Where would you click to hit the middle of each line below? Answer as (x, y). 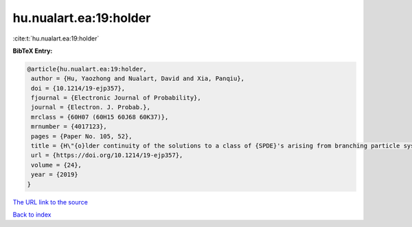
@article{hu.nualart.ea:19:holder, (87, 69)
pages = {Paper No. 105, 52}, (82, 136)
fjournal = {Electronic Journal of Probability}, (116, 98)
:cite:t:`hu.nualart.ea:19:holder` (56, 38)
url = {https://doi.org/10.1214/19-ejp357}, (107, 155)
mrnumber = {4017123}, (69, 127)
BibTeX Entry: (33, 51)
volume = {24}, (57, 165)
